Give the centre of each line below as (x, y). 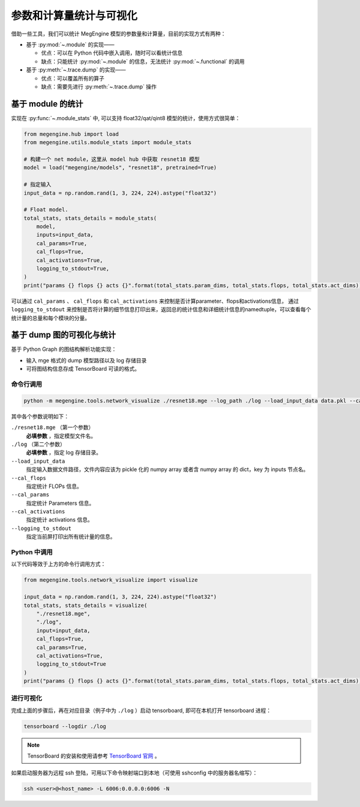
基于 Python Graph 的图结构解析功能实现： (64, 349)
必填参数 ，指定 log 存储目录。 (64, 452)
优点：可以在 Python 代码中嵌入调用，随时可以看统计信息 (112, 53)
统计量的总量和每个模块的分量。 (50, 318)
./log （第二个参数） (38, 444)
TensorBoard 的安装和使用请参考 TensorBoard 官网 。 (94, 756)
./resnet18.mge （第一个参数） (52, 427)
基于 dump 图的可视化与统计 (64, 335)
